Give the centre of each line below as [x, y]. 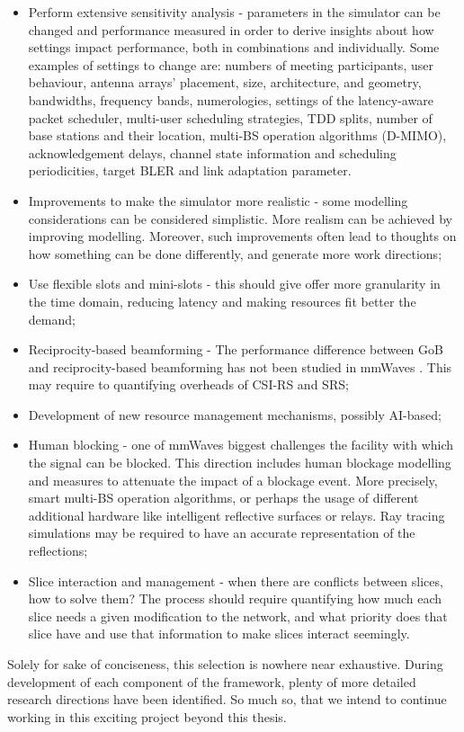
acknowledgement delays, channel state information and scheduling [212, 152]
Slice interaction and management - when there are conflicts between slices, [236, 580]
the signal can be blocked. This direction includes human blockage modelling [240, 463]
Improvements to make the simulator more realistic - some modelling [218, 200]
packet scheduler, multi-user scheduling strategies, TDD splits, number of [230, 117]
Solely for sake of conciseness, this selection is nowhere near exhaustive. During [225, 664]
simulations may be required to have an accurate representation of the [222, 533]
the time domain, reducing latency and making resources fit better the [222, 301]
